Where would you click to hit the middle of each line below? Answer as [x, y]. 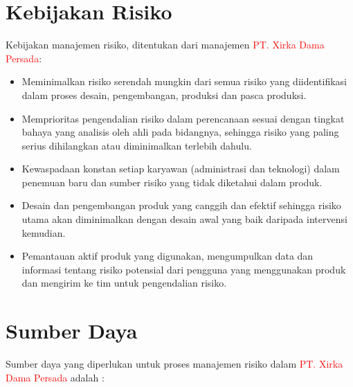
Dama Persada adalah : [55, 377]
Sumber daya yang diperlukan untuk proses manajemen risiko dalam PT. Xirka [174, 364]
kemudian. [44, 232]
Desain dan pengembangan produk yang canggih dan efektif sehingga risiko [181, 205]
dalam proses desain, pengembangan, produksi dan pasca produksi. [164, 94]
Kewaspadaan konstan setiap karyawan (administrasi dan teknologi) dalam [181, 169]
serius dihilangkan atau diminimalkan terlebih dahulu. [137, 145]
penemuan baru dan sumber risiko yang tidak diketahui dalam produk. [172, 182]
